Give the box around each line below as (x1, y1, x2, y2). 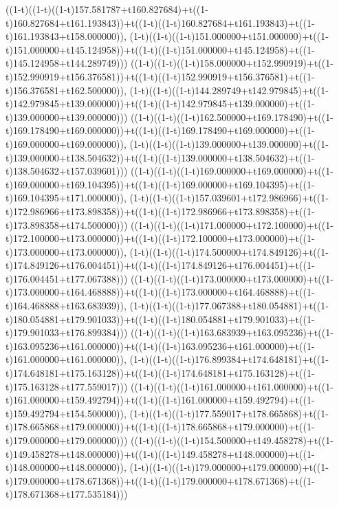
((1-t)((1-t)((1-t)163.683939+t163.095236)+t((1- (131, 325, 333, 340)
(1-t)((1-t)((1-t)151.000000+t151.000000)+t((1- (129, 29, 329, 43)
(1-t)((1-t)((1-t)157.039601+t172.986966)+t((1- (129, 190, 329, 205)
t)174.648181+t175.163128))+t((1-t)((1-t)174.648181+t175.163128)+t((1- (6, 366, 315, 380)
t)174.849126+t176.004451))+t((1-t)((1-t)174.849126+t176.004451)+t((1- (6, 258, 315, 272)
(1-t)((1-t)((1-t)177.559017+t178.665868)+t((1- (129, 406, 329, 420)
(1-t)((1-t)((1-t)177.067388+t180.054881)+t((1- (129, 298, 329, 313)
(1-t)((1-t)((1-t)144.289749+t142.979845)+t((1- (129, 82, 329, 97)
